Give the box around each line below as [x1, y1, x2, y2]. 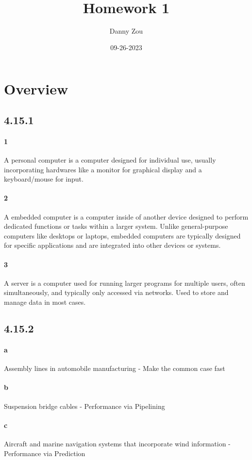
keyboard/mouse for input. [4, 174, 84, 184]
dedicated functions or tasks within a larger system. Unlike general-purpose [4, 221, 228, 231]
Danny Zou [109, 26, 143, 36]
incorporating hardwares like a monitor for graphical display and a [4, 164, 202, 174]
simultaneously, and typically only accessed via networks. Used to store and [4, 287, 229, 297]
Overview [4, 79, 68, 99]
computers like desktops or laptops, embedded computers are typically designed [4, 230, 241, 240]
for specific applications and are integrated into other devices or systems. [4, 240, 221, 250]
